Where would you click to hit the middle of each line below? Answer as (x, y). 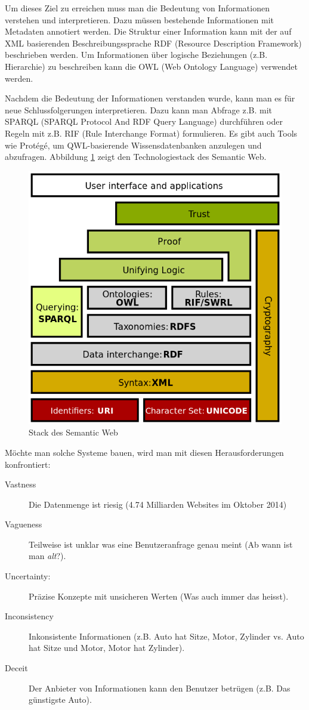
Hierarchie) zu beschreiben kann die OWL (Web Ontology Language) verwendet (152, 66)
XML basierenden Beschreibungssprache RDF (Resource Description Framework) (153, 43)
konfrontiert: (28, 464)
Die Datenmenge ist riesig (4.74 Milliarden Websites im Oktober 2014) (158, 504)
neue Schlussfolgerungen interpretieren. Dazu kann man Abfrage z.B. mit (138, 109)
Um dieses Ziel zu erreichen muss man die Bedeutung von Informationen (137, 8)
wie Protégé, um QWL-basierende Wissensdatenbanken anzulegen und (133, 145)
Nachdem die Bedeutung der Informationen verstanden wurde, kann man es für (150, 98)
